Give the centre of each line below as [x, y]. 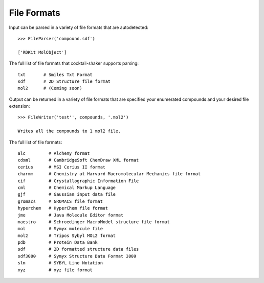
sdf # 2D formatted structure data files [78, 249]
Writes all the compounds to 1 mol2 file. [69, 131]
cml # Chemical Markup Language [67, 188]
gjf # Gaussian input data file [67, 194]
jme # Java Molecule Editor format [71, 215]
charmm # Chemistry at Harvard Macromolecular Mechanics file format [109, 174]
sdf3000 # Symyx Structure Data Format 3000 [77, 256]
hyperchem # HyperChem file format [63, 208]
